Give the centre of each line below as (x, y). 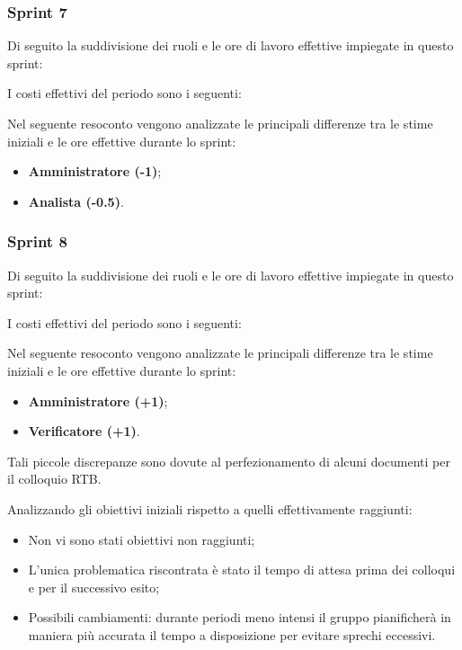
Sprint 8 (37, 241)
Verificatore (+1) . (84, 431)
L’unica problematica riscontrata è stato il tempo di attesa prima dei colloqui (242, 570)
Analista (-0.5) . (76, 201)
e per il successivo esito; (94, 587)
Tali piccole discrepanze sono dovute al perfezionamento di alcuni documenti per (229, 461)
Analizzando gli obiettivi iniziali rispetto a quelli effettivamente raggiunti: (210, 508)
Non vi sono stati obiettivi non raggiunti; (142, 539)
